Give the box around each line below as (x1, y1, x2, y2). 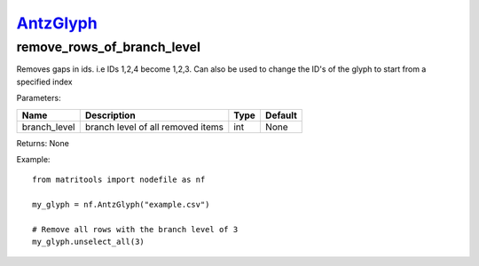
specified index (16, 76, 73, 87)
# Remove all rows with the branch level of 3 (32, 224, 239, 234)
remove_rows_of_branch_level (16, 39, 201, 55)
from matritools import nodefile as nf (32, 175, 206, 185)
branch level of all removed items (84, 121, 224, 133)
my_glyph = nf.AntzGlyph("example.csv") (32, 199, 210, 210)
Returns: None (16, 137, 70, 148)
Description (84, 109, 137, 121)
